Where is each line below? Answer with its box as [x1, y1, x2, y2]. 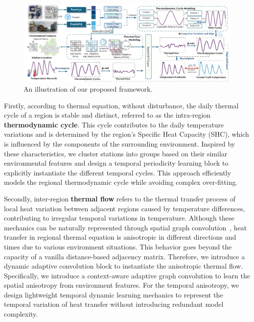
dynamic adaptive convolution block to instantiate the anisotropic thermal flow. [4, 261, 243, 271]
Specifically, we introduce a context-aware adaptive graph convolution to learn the [4, 270, 251, 280]
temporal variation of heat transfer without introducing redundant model [4, 299, 224, 309]
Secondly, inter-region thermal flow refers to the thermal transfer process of [4, 193, 235, 203]
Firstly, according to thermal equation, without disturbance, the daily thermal [4, 100, 239, 110]
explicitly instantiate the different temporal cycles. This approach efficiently [4, 167, 231, 177]
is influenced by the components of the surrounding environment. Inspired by [4, 138, 235, 149]
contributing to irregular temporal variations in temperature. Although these [4, 213, 234, 223]
